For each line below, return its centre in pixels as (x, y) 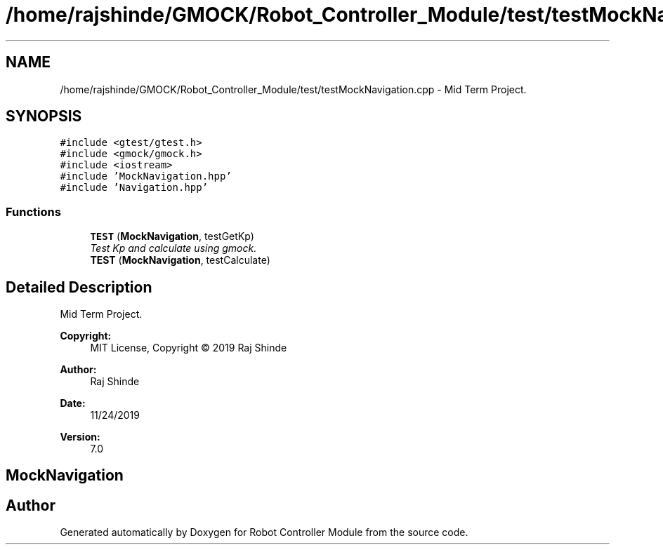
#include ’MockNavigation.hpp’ (146, 176)
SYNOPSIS (44, 116)
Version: (80, 437)
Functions (33, 212)
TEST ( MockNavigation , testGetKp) (172, 236)
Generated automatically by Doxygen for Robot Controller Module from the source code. (264, 532)
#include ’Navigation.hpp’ (134, 188)
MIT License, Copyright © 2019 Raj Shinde (189, 348)
